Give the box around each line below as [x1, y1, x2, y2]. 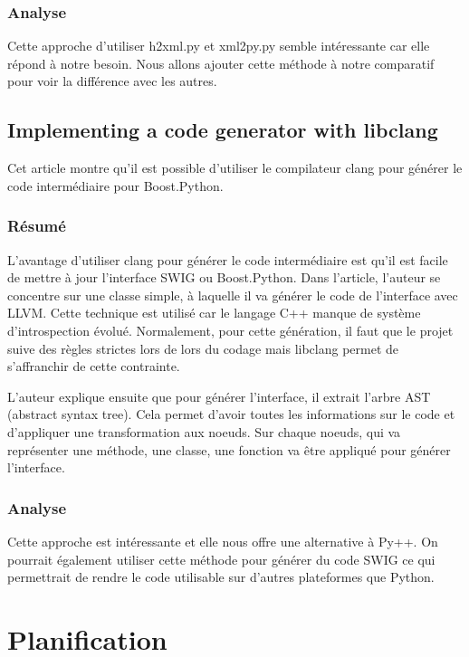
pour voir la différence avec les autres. [7, 71, 217, 90]
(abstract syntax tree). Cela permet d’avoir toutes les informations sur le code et [7, 405, 455, 424]
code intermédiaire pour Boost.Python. [7, 176, 224, 195]
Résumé [7, 214, 66, 237]
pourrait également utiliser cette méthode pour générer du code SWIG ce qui [7, 549, 435, 568]
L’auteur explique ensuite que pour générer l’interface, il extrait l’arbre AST [7, 386, 431, 405]
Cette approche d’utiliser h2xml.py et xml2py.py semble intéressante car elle [7, 36, 430, 55]
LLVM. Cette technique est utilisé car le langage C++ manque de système [7, 303, 421, 322]
